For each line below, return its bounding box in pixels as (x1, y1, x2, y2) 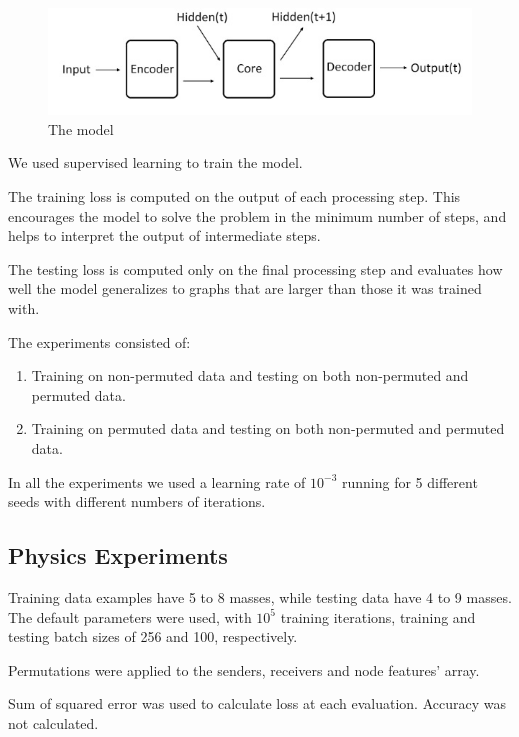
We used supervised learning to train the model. (8, 152, 303, 173)
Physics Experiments (8, 540, 228, 571)
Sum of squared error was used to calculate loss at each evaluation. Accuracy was (8, 693, 506, 714)
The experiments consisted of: (8, 331, 191, 352)
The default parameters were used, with (8, 606, 252, 627)
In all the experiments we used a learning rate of (8, 471, 306, 492)
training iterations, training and (280, 606, 476, 627)
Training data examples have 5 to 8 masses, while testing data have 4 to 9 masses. (8, 586, 512, 607)
